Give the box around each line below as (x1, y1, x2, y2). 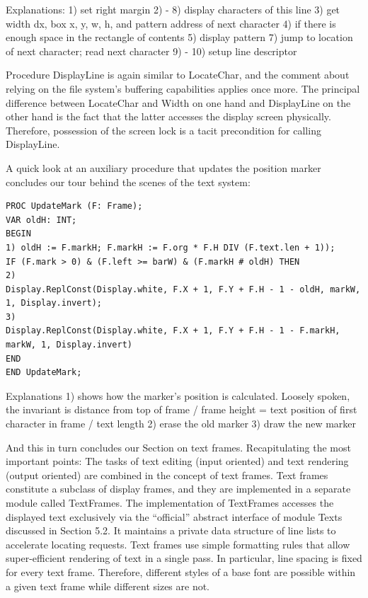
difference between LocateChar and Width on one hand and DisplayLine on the (6, 95, 351, 110)
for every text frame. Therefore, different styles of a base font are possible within (6, 564, 356, 579)
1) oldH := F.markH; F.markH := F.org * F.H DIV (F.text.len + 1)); (6, 242, 335, 253)
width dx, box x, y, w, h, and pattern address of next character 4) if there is (6, 16, 336, 30)
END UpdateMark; (6, 367, 82, 378)
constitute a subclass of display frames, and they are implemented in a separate (6, 481, 351, 496)
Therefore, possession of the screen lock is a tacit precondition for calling (6, 122, 321, 137)
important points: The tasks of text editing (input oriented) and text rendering (6, 454, 349, 468)
